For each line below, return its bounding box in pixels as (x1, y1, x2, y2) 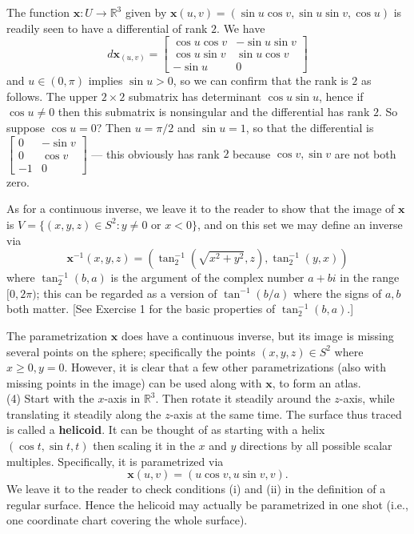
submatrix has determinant (128, 87, 261, 104)
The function (6, 4, 70, 20)
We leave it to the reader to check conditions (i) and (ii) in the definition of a (6, 480, 386, 497)
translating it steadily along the (6, 405, 161, 422)
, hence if (319, 87, 364, 104)
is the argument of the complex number (110, 269, 305, 286)
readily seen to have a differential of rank (6, 19, 208, 36)
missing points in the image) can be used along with (6, 374, 262, 391)
